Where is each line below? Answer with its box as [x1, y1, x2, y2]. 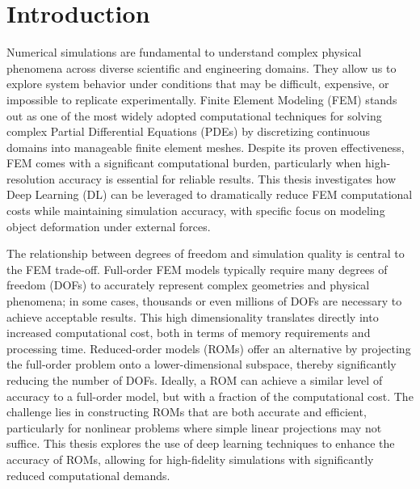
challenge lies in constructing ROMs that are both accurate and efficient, [6, 403, 367, 420]
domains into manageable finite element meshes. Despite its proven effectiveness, [6, 138, 405, 155]
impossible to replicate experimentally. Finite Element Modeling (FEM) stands [6, 91, 397, 107]
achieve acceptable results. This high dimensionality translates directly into [6, 308, 379, 325]
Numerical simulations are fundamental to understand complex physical [6, 44, 362, 61]
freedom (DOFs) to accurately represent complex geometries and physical [6, 276, 370, 293]
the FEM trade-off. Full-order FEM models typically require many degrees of [6, 260, 388, 277]
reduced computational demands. [6, 466, 170, 483]
